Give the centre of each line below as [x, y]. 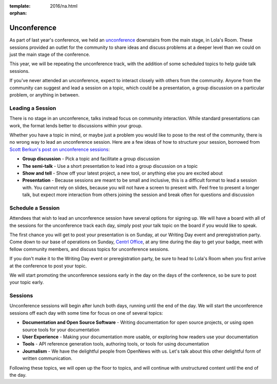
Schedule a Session [35, 208]
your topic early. [27, 282]
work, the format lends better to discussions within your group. [76, 125]
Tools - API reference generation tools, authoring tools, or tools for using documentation [116, 344]
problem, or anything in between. [44, 95]
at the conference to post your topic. [48, 266]
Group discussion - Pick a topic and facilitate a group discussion [91, 159]
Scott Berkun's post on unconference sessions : [60, 149]
